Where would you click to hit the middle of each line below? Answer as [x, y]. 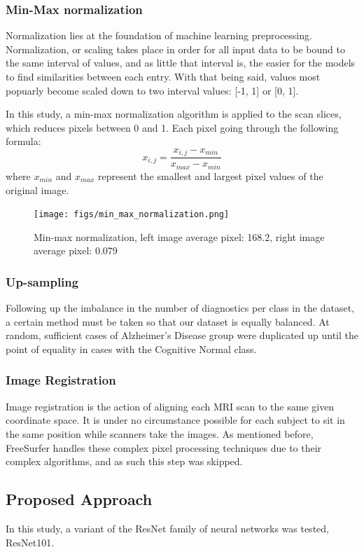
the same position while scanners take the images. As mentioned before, [160, 433]
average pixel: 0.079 [76, 250]
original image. [37, 189]
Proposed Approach [79, 499]
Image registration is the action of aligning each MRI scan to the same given [170, 406]
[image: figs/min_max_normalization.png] [132, 215]
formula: [23, 141]
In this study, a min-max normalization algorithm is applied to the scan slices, [174, 114]
